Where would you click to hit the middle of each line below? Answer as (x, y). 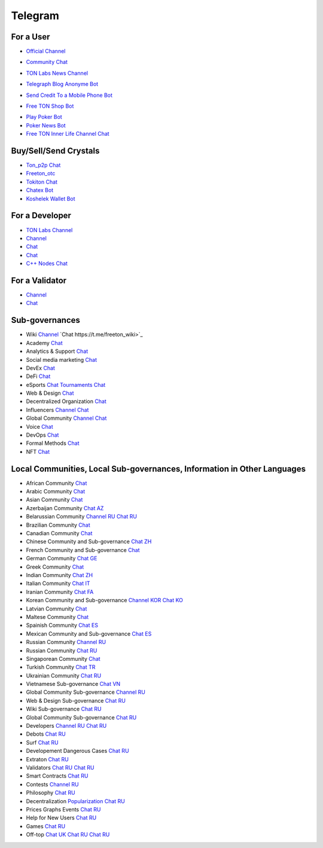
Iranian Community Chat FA (60, 591)
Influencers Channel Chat (57, 410)
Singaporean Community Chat (63, 658)
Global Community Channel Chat (66, 418)
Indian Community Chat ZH (59, 575)
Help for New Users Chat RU (61, 818)
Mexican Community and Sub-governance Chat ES (89, 633)
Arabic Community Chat (56, 492)
